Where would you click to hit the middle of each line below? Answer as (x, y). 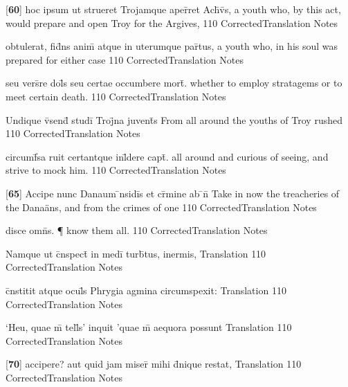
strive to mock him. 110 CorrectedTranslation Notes (116, 170)
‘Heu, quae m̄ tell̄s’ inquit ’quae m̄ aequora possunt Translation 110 (149, 327)
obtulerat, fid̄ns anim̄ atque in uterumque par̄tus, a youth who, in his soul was (172, 46)
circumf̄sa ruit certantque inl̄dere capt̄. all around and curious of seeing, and (167, 156)
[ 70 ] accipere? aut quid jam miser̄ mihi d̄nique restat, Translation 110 (154, 364)
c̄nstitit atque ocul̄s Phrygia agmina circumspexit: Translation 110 (146, 290)
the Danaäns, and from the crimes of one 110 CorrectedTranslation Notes (161, 207)
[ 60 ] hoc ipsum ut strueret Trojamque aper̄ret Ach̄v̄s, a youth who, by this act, (173, 9)
